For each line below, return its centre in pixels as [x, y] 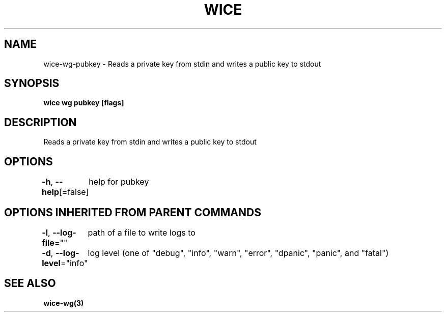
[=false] [74, 192]
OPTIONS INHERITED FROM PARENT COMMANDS [133, 212]
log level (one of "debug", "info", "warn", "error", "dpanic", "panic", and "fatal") [238, 253]
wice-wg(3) [64, 303]
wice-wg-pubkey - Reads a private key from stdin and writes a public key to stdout [182, 64]
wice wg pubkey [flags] [84, 103]
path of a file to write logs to [142, 232]
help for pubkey [119, 182]
